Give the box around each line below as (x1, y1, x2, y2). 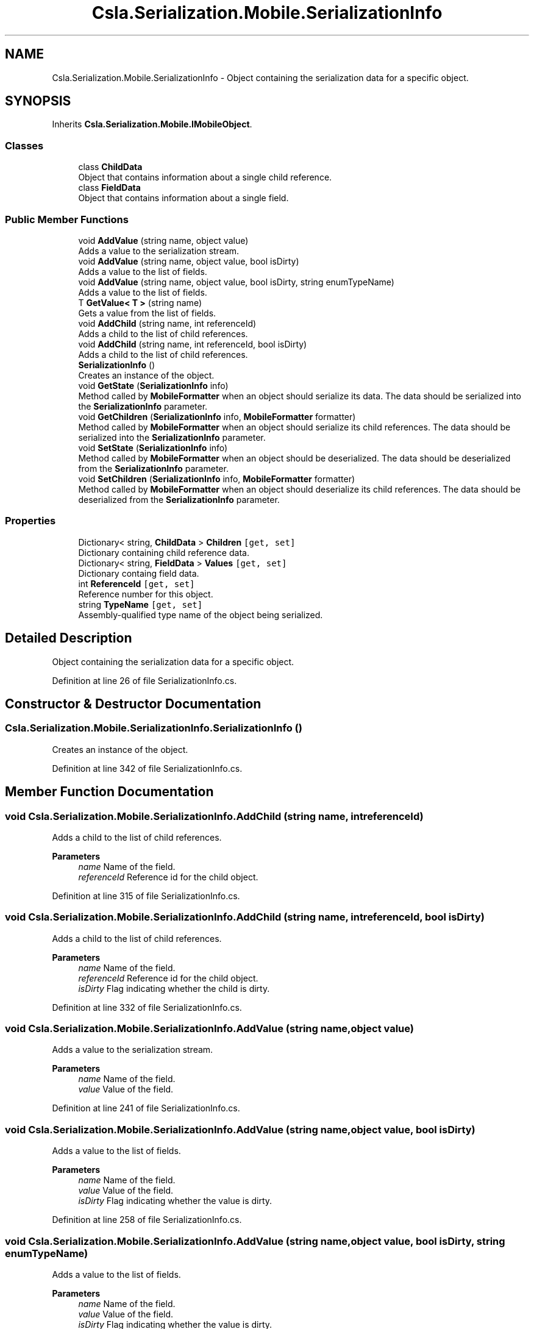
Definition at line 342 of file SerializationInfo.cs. (52, 763, 243, 774)
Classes (5, 139, 44, 152)
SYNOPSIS (5, 93, 71, 109)
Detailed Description (5, 630, 132, 646)
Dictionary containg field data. (78, 568, 199, 579)
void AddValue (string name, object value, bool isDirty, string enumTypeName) (78, 276, 394, 287)
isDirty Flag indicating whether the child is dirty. (78, 983, 270, 994)
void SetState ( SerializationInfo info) (78, 442, 228, 453)
